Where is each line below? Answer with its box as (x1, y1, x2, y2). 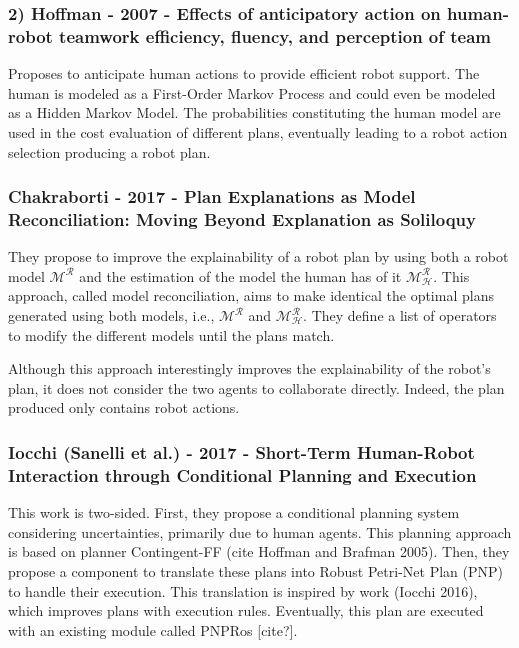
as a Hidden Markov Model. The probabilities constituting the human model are (8, 102, 501, 123)
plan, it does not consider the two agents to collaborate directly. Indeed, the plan (8, 377, 505, 398)
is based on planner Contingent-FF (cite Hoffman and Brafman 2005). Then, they (8, 541, 510, 562)
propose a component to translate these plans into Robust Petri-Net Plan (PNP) (8, 560, 503, 581)
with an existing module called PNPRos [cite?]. (8, 619, 298, 640)
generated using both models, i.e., (8, 305, 215, 326)
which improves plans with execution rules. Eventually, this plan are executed (8, 600, 484, 621)
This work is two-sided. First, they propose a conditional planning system (8, 502, 460, 523)
